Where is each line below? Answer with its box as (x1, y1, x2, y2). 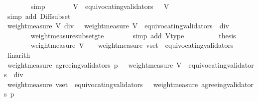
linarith (7, 49, 30, 60)
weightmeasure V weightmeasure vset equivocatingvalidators (30, 40, 234, 50)
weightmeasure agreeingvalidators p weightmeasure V (7, 59, 182, 70)
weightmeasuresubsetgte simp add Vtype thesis (30, 30, 236, 40)
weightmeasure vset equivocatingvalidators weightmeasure (7, 79, 198, 89)
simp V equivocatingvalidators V (30, 1, 169, 11)
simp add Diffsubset (7, 10, 71, 21)
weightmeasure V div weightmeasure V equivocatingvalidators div (7, 20, 229, 31)
